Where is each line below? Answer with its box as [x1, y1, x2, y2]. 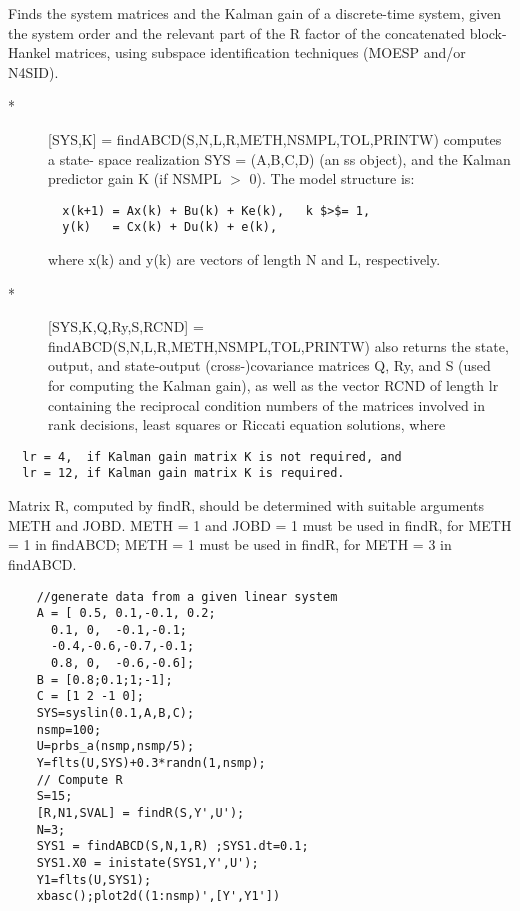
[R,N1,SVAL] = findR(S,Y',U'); [36, 806, 245, 821]
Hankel [8, 42, 51, 63]
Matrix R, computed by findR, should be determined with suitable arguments [8, 495, 484, 516]
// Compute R [36, 772, 123, 787]
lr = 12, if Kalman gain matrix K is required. [22, 466, 345, 481]
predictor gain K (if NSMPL [48, 168, 222, 189]
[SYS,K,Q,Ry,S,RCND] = [48, 316, 204, 337]
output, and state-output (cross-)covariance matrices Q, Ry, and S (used [48, 355, 491, 376]
